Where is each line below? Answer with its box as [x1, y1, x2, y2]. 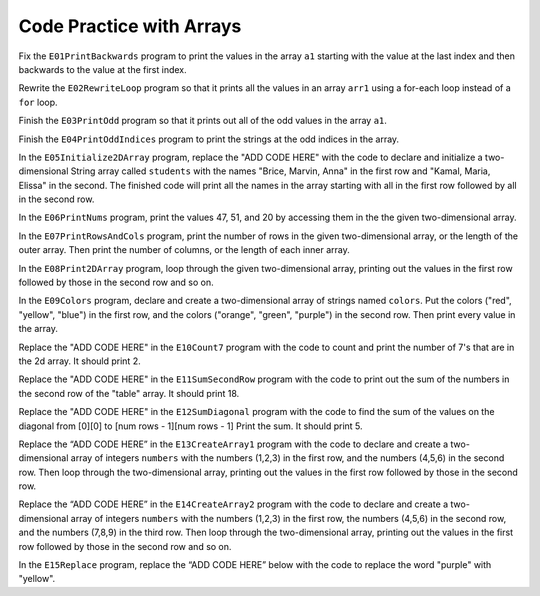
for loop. [18, 96, 59, 108]
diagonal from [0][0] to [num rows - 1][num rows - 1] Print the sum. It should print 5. [18, 420, 364, 432]
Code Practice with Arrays [18, 15, 242, 37]
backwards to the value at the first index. [18, 63, 187, 75]
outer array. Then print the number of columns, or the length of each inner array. [18, 244, 350, 256]
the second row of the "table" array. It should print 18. [18, 387, 240, 399]
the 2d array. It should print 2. [18, 355, 141, 367]
